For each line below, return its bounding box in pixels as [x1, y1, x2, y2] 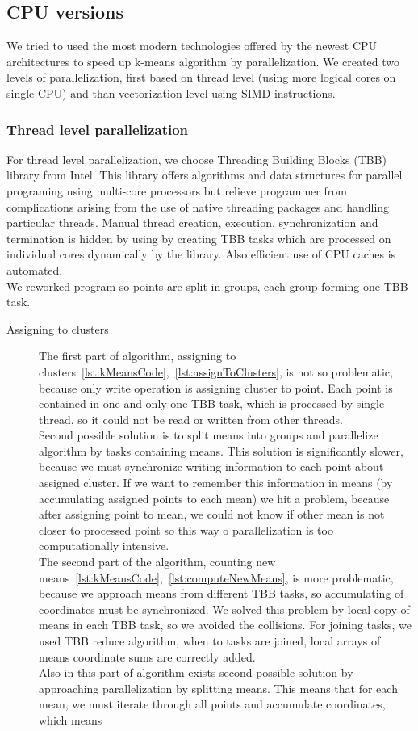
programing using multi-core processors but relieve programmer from [6, 182, 347, 199]
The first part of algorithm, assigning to [39, 347, 236, 364]
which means [39, 711, 102, 728]
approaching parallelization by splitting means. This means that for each [39, 679, 398, 696]
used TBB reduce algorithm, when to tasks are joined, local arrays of [39, 632, 381, 649]
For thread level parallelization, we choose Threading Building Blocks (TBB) [6, 150, 387, 167]
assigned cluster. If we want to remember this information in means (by [39, 474, 393, 491]
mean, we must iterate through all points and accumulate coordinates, [39, 695, 386, 712]
